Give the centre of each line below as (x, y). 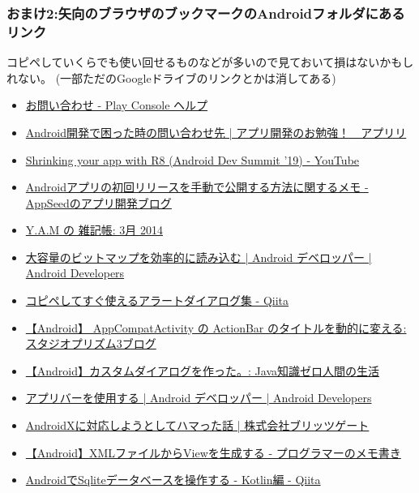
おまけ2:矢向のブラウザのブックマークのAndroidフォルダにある (206, 13)
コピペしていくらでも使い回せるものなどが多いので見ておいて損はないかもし (210, 62)
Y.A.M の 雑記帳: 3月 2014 (94, 230)
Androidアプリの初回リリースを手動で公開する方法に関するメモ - (197, 187)
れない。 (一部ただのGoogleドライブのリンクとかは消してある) (171, 77)
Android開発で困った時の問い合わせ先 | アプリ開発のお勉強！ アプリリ (216, 132)
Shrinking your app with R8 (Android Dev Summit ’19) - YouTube (192, 159)
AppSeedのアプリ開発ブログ (98, 202)
